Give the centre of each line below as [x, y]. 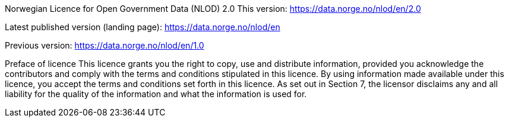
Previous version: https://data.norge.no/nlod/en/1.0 [105, 45]
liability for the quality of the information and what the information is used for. [156, 94]
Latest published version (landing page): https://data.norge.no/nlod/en [143, 27]
